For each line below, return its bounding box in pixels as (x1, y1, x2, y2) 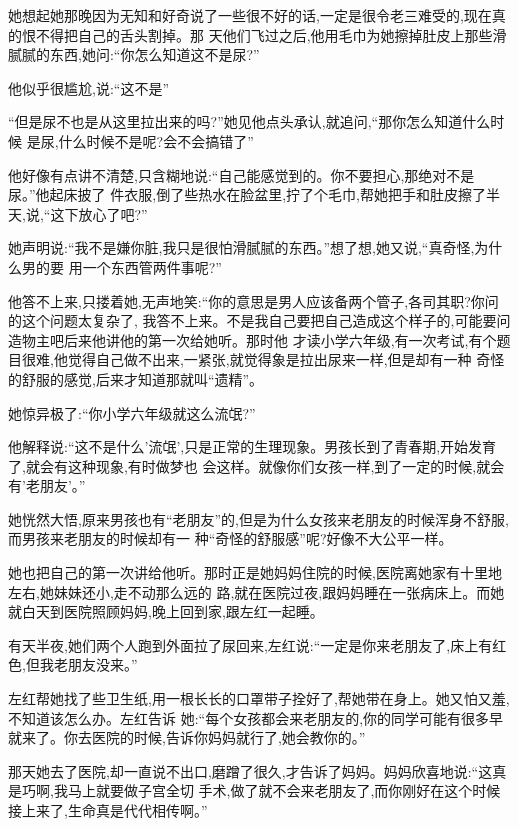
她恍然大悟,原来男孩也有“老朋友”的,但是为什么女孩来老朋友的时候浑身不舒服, (8, 508, 509, 529)
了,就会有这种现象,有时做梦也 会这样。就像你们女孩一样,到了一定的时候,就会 (8, 455, 505, 476)
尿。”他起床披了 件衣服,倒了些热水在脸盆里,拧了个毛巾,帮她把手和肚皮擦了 (8, 184, 486, 205)
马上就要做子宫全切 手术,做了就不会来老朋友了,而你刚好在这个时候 (67, 780, 501, 801)
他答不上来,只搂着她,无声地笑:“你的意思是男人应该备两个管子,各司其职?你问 (8, 290, 499, 311)
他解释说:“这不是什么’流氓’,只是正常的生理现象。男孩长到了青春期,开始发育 (8, 436, 497, 457)
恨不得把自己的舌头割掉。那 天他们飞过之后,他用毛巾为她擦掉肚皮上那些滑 (21, 24, 507, 45)
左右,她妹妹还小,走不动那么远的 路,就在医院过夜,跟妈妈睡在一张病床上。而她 (8, 581, 505, 602)
